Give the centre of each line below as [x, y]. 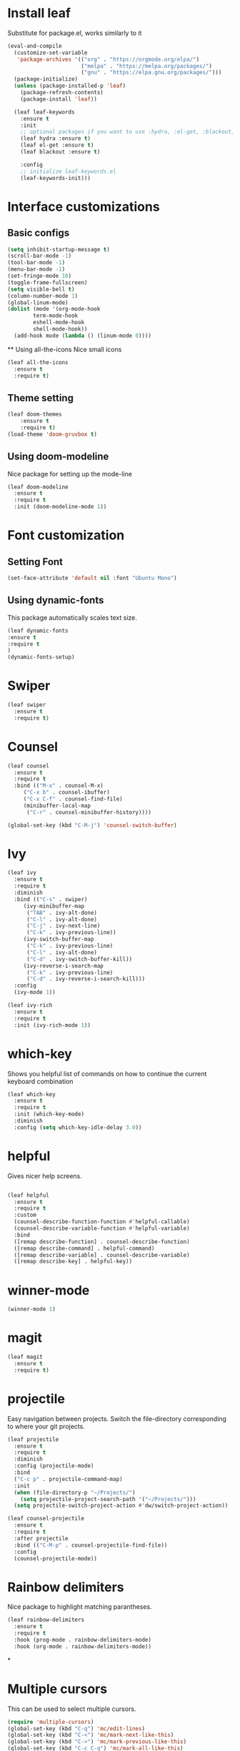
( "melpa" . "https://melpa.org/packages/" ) [147, 66]
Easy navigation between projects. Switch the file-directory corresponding [117, 1418]
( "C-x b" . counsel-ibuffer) [67, 793]
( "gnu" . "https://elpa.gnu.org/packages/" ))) [151, 73]
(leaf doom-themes [35, 415]
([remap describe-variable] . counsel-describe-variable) [102, 1255]
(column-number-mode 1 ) [43, 296]
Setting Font [35, 562]
